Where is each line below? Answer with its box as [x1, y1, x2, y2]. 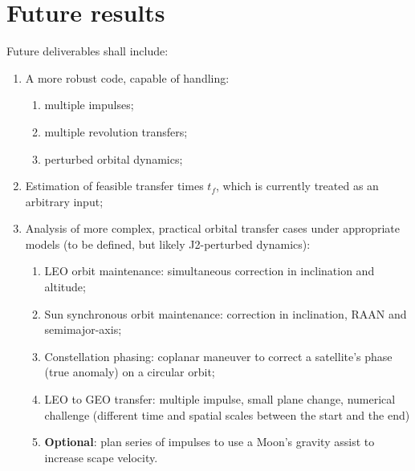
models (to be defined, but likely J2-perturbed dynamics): [25, 235, 311, 252]
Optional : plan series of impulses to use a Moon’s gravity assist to [44, 433, 375, 450]
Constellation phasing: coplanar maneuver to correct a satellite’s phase [44, 347, 393, 364]
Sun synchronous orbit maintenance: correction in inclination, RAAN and [44, 305, 407, 322]
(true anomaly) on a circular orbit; [44, 363, 215, 380]
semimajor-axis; [44, 321, 122, 338]
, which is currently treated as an [215, 177, 379, 194]
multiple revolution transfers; [44, 123, 188, 140]
